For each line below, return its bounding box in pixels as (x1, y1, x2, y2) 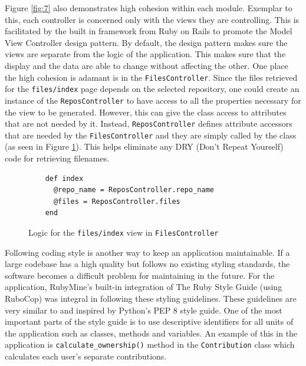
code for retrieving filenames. (5, 152, 110, 164)
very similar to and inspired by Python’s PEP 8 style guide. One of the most (5, 304, 282, 316)
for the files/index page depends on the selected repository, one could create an (5, 83, 300, 95)
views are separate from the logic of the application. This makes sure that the (5, 48, 286, 60)
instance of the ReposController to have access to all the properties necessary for (5, 94, 301, 106)
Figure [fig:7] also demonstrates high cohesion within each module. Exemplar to (5, 2, 292, 14)
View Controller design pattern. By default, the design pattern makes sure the (5, 36, 288, 48)
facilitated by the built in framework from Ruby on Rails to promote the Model (5, 25, 292, 37)
